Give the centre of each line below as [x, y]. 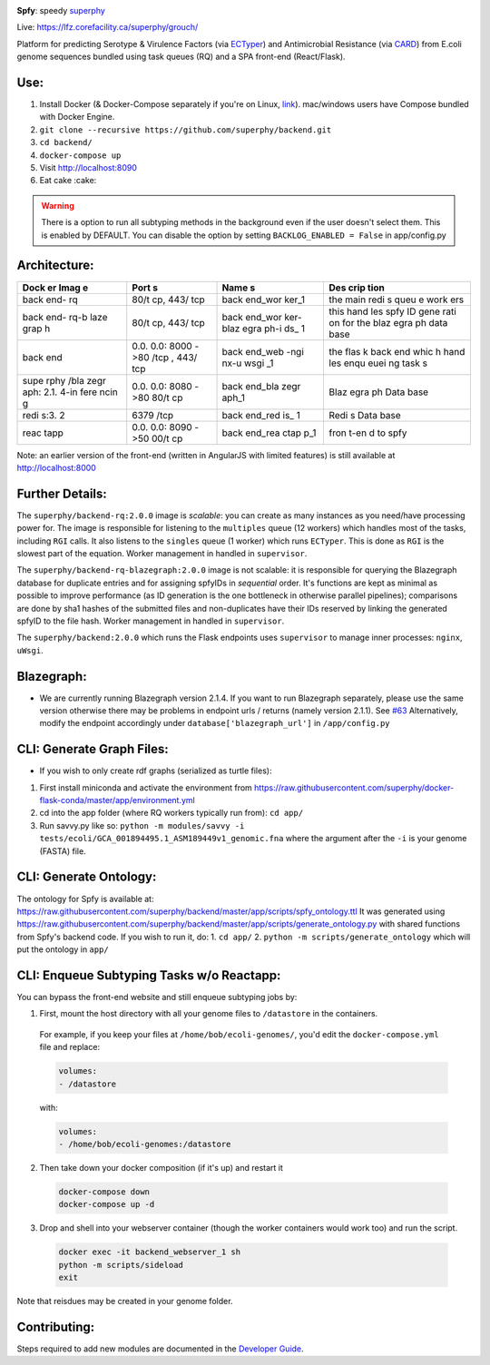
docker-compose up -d [107, 1204]
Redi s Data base [365, 415]
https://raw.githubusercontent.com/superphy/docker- [354, 787]
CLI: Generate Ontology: [87, 877]
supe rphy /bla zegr [64, 380]
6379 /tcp [153, 415]
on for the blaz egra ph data [388, 322]
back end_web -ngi [263, 351]
